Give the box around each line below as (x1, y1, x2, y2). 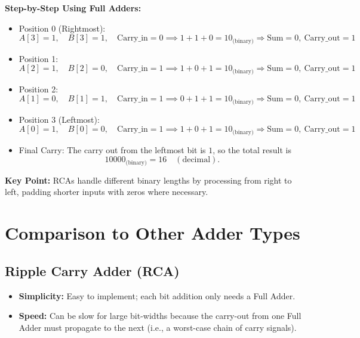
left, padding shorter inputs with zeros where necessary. (5, 185, 208, 198)
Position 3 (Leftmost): (19, 113, 100, 125)
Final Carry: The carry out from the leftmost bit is (19, 143, 206, 156)
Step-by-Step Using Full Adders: (5, 2, 141, 14)
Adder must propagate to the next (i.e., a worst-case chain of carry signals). (19, 321, 297, 333)
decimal (182, 156, 211, 165)
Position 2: (19, 82, 59, 95)
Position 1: (19, 52, 59, 64)
